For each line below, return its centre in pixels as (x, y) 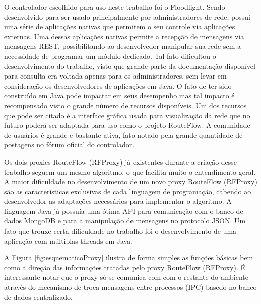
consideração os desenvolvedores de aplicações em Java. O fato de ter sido (118, 85)
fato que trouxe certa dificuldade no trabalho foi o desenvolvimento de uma (120, 231)
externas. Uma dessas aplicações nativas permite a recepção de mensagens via (124, 36)
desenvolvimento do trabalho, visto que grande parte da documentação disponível (130, 66)
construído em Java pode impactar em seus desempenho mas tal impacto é (119, 95)
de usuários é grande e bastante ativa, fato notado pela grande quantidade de (123, 135)
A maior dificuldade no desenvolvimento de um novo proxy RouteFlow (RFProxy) (131, 181)
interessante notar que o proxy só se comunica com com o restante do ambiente (126, 277)
